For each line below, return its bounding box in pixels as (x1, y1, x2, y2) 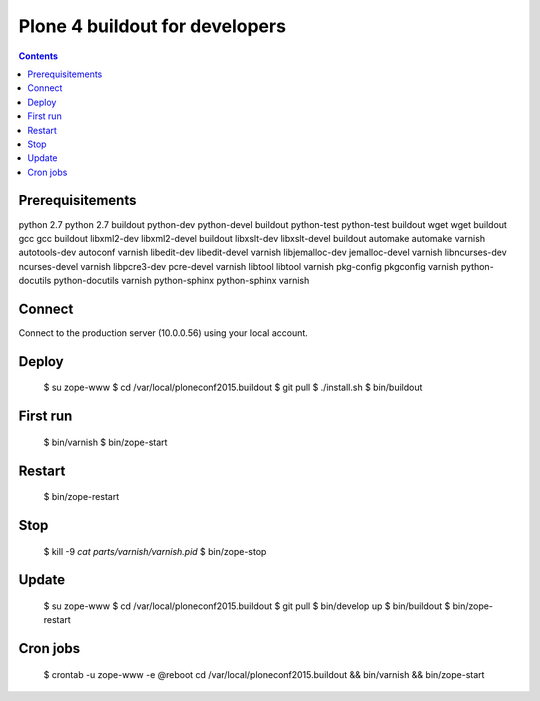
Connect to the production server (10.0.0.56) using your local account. (18, 327, 309, 339)
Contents (18, 50, 59, 62)
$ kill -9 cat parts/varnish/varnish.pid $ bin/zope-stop (43, 545, 267, 557)
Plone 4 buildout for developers (18, 15, 287, 37)
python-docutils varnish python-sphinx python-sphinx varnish (53, 275, 310, 287)
